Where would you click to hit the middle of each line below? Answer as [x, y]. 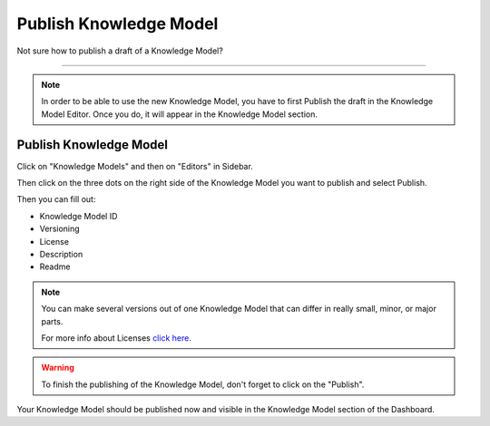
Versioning [60, 229]
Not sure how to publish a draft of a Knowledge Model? [120, 51]
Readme [55, 266]
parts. [52, 321]
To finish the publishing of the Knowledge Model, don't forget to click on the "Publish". [203, 384]
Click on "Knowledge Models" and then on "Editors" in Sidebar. [135, 166]
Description [61, 254]
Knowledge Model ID [78, 216]
